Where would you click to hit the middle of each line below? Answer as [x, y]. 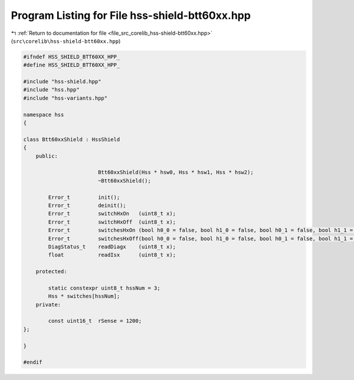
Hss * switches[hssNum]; [84, 296]
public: [47, 156]
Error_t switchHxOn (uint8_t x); [112, 214]
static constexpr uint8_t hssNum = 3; [104, 288]
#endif [33, 362]
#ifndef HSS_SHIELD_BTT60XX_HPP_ [72, 57]
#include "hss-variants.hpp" [65, 98]
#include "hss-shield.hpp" [62, 82]
